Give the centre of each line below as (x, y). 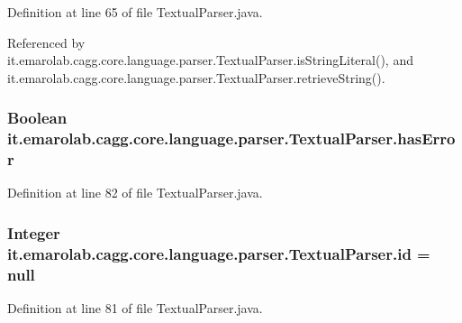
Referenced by (46, 42)
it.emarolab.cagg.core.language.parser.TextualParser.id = (219, 253)
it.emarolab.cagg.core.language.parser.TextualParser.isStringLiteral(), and (210, 60)
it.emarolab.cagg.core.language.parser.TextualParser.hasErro (231, 138)
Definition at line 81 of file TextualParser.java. (135, 308)
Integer (34, 232)
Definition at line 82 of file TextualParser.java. (135, 193)
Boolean (37, 118)
